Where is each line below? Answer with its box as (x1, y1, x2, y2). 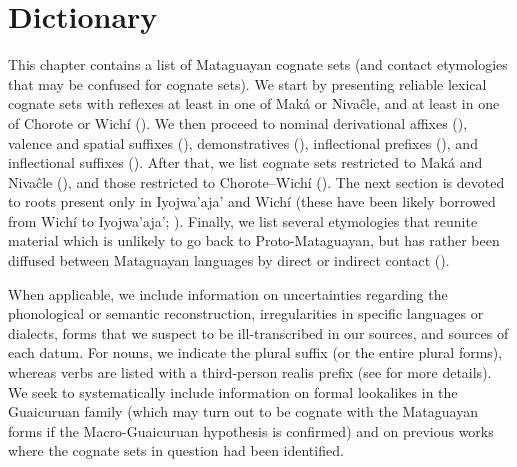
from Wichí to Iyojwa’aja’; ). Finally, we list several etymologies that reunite (8, 210, 478, 231)
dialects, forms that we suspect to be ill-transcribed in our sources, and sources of (8, 322, 509, 343)
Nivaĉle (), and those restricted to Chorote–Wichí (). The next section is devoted (8, 171, 505, 192)
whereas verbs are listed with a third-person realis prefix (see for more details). (8, 362, 492, 383)
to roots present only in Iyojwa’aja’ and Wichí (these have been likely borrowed (8, 191, 496, 212)
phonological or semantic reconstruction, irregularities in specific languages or (8, 303, 484, 324)
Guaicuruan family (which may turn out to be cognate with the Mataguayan (8, 401, 478, 422)
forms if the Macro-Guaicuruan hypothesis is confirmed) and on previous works (8, 420, 494, 441)
